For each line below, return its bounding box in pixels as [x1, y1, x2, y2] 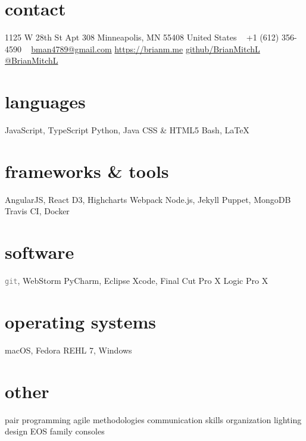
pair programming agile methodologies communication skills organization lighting [5, 413, 302, 426]
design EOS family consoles [5, 425, 105, 437]
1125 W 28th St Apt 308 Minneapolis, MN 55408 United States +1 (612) [5, 31, 279, 43]
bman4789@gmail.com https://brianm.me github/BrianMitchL [31, 42, 260, 55]
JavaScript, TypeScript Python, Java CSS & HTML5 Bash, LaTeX [5, 124, 249, 136]
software [5, 240, 74, 264]
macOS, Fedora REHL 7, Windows [5, 343, 132, 356]
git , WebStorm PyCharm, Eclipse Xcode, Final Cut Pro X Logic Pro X [5, 274, 268, 287]
